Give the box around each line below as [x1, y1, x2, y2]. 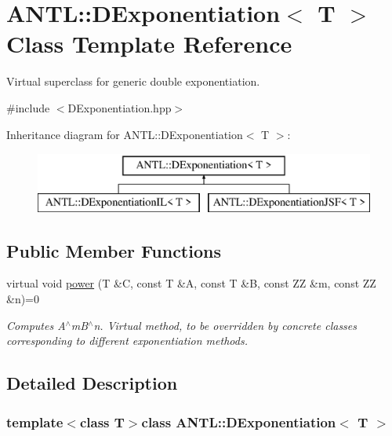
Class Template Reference [6, 27, 292, 60]
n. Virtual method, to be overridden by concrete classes [93, 317, 358, 333]
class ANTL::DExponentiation [141, 412, 336, 431]
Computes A [6, 317, 66, 333]
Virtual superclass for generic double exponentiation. [6, 73, 260, 90]
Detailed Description [6, 371, 178, 395]
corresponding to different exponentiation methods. [6, 332, 248, 349]
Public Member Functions [6, 238, 221, 262]
